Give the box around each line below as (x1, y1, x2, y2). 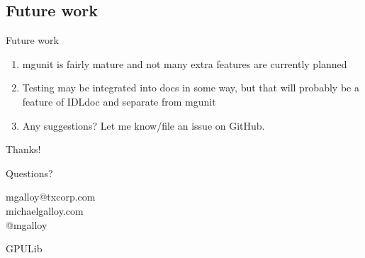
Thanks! (6, 142, 41, 157)
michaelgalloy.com (6, 203, 84, 218)
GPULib (6, 241, 43, 256)
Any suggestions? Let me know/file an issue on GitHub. (22, 118, 265, 133)
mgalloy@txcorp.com (6, 189, 96, 204)
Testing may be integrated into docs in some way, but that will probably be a (22, 80, 359, 95)
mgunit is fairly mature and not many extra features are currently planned (22, 56, 347, 71)
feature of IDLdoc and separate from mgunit (22, 94, 216, 108)
